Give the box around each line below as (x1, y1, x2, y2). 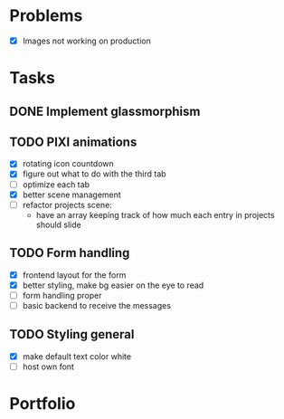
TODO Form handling (9, 245, 130, 261)
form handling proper (22, 290, 102, 300)
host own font (22, 361, 75, 372)
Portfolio (9, 393, 76, 414)
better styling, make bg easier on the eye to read (22, 280, 204, 290)
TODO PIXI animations (9, 134, 137, 149)
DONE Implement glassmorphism (9, 103, 201, 119)
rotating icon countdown (22, 158, 115, 169)
